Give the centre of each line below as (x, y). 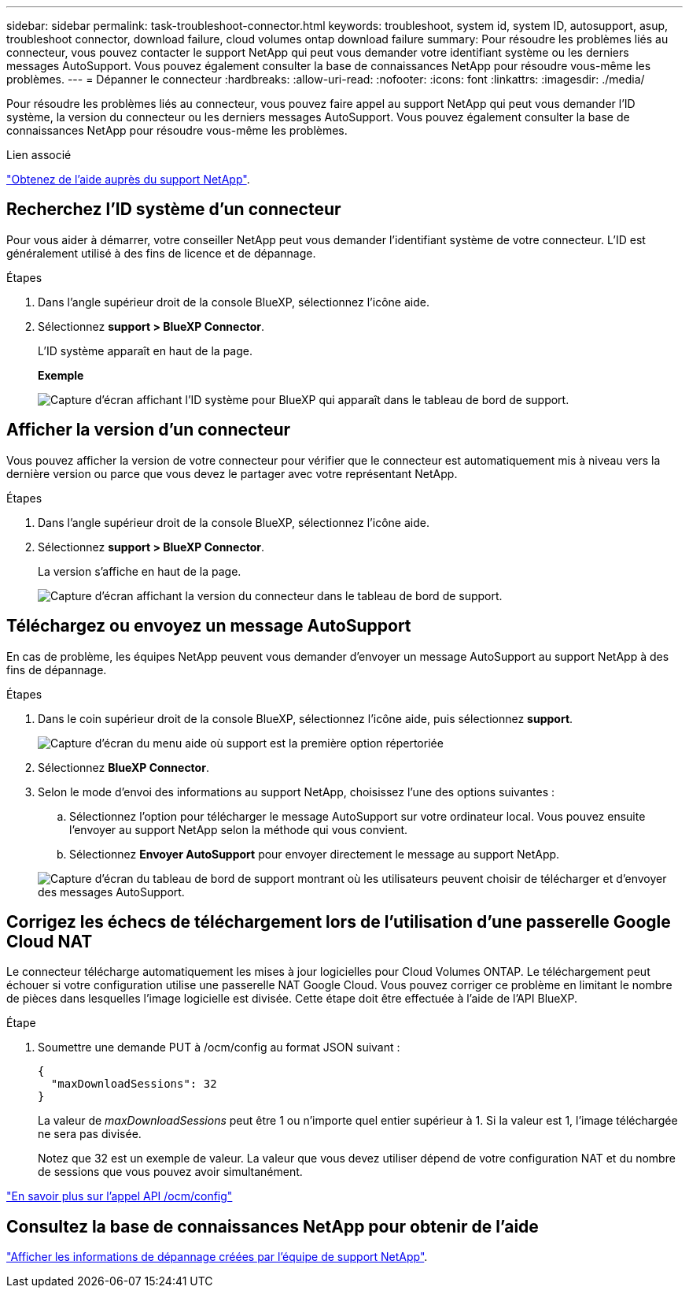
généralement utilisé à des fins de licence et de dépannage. (161, 253)
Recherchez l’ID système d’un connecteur (174, 209)
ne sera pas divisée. (90, 1134)
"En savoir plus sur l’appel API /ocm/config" (120, 1196)
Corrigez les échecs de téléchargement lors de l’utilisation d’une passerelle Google (339, 921)
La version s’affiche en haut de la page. (140, 571)
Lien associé (39, 155)
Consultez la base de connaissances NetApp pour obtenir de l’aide (273, 1226)
